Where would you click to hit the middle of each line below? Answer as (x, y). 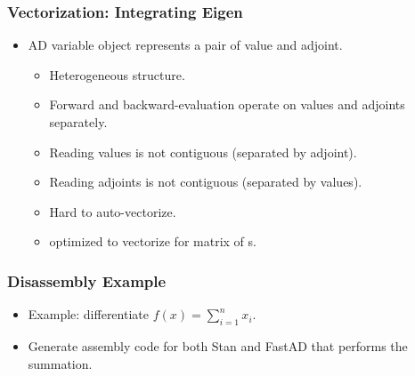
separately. (78, 122)
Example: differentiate (88, 314)
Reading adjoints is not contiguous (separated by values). (206, 182)
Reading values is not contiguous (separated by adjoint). (203, 152)
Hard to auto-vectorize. (113, 211)
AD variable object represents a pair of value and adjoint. (185, 45)
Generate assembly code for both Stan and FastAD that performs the (218, 345)
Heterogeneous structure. (117, 74)
